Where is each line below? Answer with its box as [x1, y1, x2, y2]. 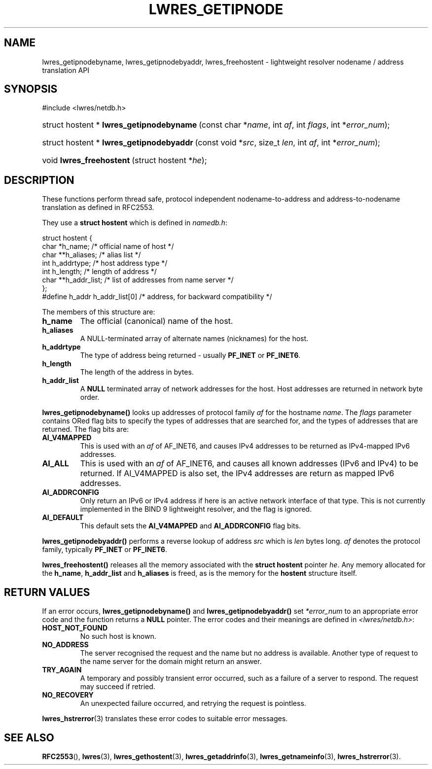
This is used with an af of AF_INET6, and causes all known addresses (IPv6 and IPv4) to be [80, 458, 419, 469]
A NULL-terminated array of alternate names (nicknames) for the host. [80, 334, 309, 343]
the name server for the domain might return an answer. [80, 657, 262, 666]
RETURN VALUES [4, 586, 90, 598]
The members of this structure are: [42, 308, 155, 316]
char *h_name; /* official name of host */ [42, 242, 174, 251]
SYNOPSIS [4, 83, 58, 96]
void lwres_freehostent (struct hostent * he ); [42, 155, 207, 166]
